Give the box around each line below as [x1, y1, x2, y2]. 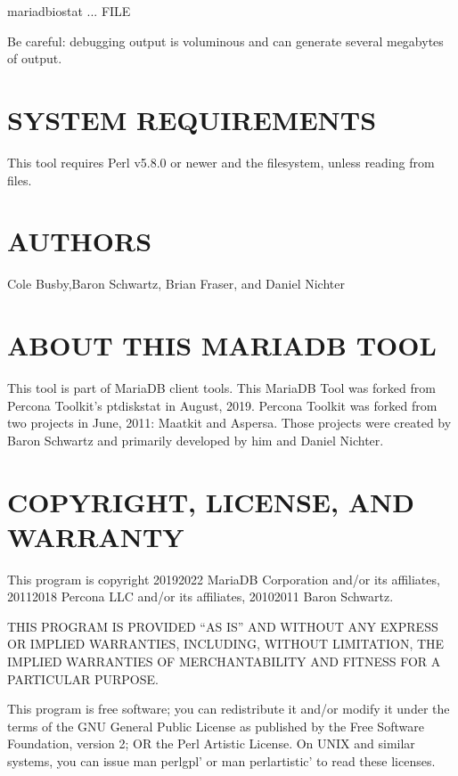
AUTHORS [7, 223, 152, 259]
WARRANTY [7, 518, 184, 554]
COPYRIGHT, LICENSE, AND [7, 483, 414, 519]
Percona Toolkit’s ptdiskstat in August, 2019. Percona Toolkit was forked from [7, 396, 438, 414]
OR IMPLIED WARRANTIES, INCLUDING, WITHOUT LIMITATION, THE [7, 634, 445, 653]
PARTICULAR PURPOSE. [7, 669, 159, 688]
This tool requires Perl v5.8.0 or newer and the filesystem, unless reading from [7, 152, 435, 171]
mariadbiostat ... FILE [7, 2, 131, 20]
